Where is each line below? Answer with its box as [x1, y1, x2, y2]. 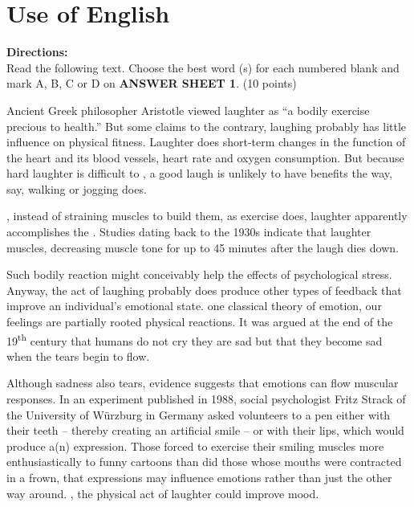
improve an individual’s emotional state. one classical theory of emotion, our [6, 297, 382, 314]
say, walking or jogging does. [6, 180, 147, 197]
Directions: [6, 43, 68, 60]
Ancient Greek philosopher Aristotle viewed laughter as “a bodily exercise [6, 101, 370, 118]
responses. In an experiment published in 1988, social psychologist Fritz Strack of [6, 390, 406, 407]
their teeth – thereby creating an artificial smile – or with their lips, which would [6, 422, 404, 439]
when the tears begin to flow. [6, 347, 150, 364]
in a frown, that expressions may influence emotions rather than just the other [6, 469, 392, 486]
